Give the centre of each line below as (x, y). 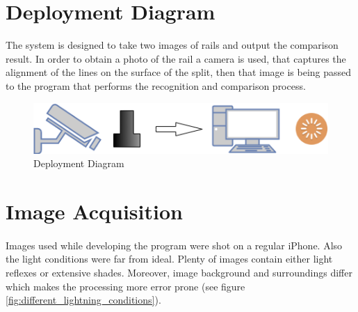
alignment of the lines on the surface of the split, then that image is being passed (179, 72)
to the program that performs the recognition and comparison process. (156, 85)
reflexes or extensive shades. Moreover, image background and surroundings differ (179, 273)
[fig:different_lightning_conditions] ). (83, 300)
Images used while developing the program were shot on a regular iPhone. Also (174, 245)
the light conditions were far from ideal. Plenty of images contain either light (169, 259)
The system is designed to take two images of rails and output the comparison (172, 45)
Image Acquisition (94, 211)
